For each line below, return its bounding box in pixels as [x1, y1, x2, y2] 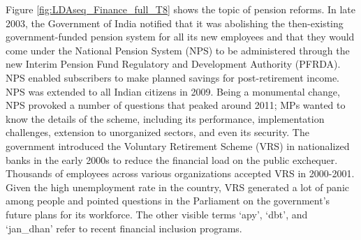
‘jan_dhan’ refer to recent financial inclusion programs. [6, 220, 242, 235]
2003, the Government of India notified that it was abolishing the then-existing [6, 15, 344, 30]
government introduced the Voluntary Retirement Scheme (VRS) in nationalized [6, 138, 350, 153]
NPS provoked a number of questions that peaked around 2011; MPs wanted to [6, 98, 346, 112]
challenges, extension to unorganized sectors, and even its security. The [6, 125, 309, 140]
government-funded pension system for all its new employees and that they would [6, 29, 355, 44]
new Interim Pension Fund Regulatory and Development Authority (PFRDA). [6, 57, 341, 71]
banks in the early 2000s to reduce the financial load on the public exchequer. [6, 152, 338, 167]
